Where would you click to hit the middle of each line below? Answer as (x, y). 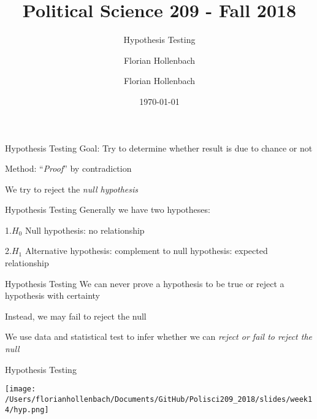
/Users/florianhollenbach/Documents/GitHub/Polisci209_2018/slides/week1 (159, 399)
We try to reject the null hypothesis (72, 189)
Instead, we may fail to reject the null (76, 316)
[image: (21, 389)
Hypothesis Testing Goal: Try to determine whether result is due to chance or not (159, 148)
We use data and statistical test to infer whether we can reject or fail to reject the (159, 336)
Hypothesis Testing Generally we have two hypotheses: (108, 209)
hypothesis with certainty (52, 295)
